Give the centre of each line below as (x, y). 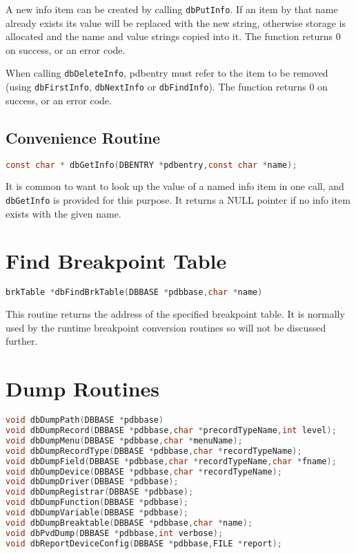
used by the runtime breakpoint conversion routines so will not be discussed (166, 327)
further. (22, 341)
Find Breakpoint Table (116, 261)
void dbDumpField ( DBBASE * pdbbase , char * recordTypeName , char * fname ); (171, 461)
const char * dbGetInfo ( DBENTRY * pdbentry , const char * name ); (151, 165)
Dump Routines (82, 389)
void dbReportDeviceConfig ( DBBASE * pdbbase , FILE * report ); (144, 543)
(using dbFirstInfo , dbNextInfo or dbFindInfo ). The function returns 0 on (167, 87)
